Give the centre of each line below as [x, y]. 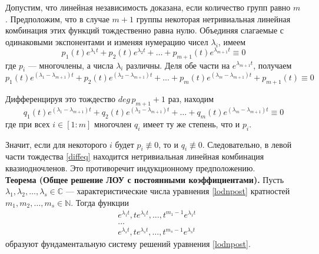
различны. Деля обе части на [178, 65]
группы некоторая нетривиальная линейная [213, 18]
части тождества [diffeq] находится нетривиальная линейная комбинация [135, 156]
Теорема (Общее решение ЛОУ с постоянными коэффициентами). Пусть [145, 179]
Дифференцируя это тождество [60, 98]
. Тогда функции [100, 202]
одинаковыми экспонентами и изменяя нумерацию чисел [107, 41]
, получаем [273, 65]
